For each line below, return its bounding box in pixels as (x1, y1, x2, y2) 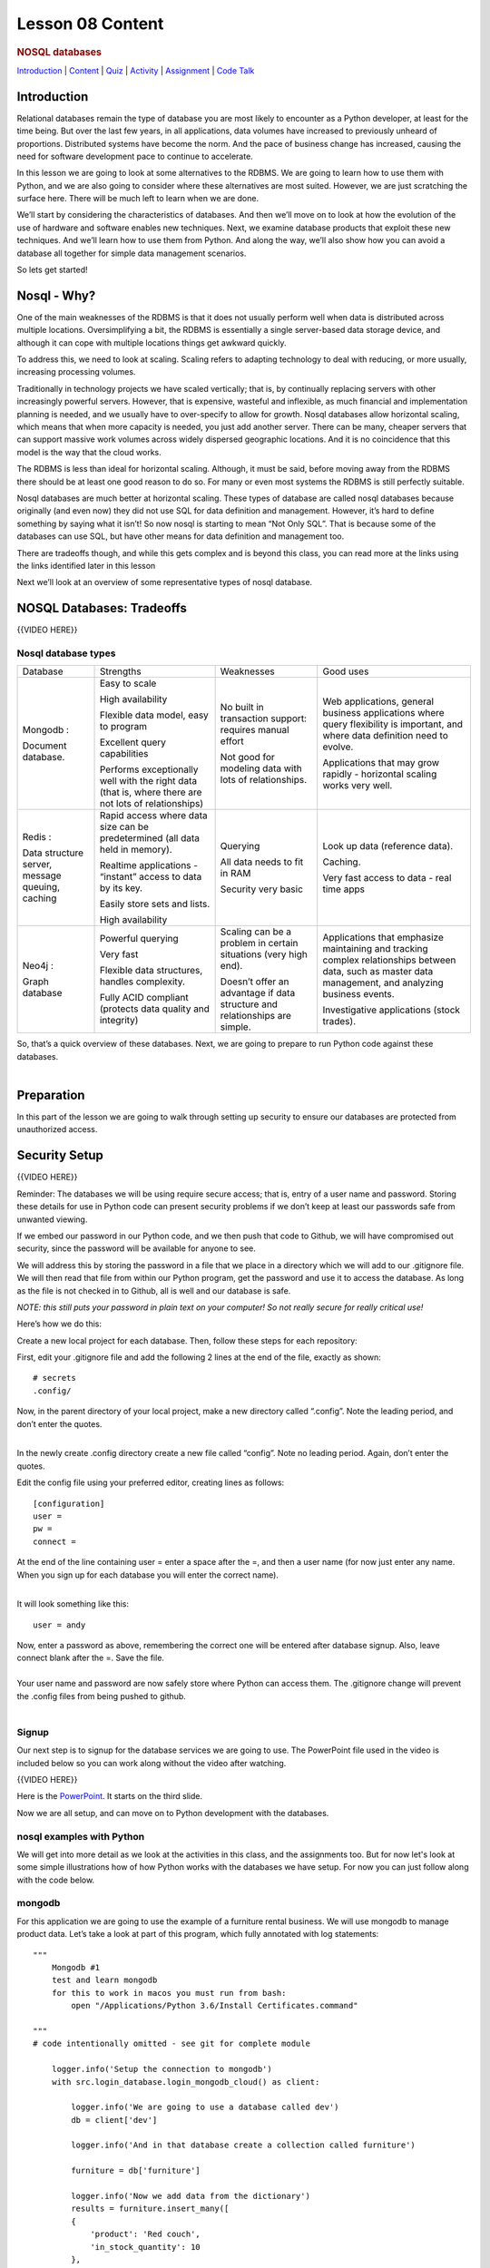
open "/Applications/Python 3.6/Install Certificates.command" (71, 2000, 358, 2011)
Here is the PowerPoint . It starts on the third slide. (16, 1791, 203, 1802)
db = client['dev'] (71, 2115, 158, 2125)
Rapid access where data (99, 809, 208, 822)
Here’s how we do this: (16, 1318, 103, 1329)
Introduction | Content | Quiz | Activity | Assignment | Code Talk (16, 64, 255, 76)
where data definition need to (322, 729, 449, 742)
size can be (99, 821, 150, 834)
